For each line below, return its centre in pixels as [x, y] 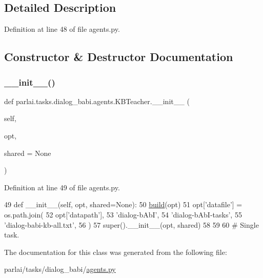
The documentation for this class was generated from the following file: [116, 252]
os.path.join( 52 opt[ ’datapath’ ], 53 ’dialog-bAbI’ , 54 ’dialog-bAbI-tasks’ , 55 [123, 214]
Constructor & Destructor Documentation [119, 57]
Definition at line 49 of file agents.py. [62, 187]
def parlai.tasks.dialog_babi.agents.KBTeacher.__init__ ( [97, 101]
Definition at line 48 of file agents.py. [62, 29]
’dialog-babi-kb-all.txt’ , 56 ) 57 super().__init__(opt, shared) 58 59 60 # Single [131, 224]
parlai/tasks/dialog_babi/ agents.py [60, 269]
